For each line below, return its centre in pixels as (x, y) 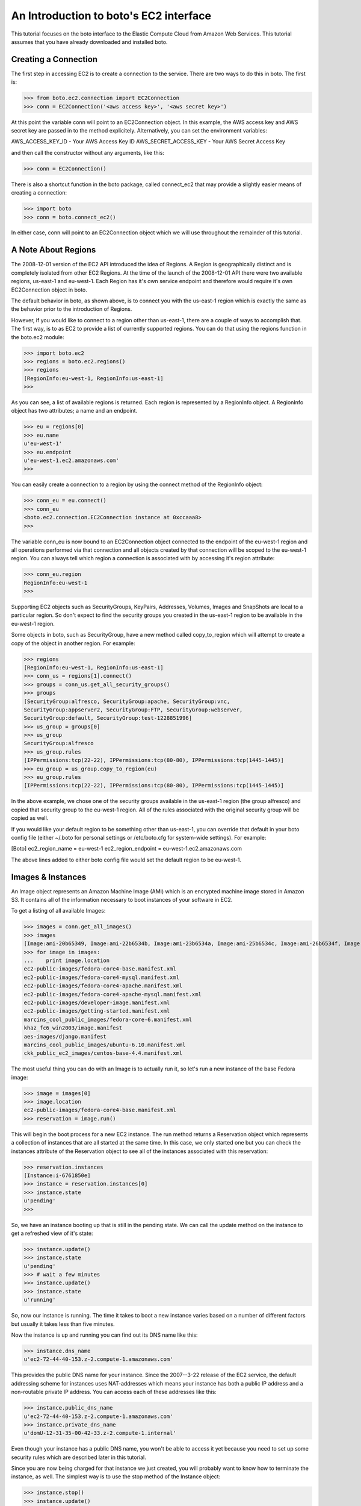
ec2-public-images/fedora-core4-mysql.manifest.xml (102, 977)
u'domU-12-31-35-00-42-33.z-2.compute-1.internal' (100, 1433)
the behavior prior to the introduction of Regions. (72, 309)
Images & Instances (49, 877)
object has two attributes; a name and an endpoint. (74, 411)
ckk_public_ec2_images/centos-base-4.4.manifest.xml (103, 1053)
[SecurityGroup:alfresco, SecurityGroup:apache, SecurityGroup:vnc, (127, 701)
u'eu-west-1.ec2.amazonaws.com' (72, 460)
